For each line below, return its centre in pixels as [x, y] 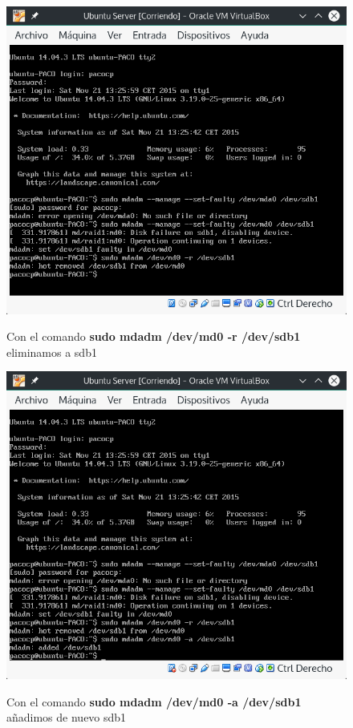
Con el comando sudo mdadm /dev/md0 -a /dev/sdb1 [154, 701]
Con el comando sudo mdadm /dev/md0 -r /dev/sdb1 [154, 336]
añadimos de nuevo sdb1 [67, 717]
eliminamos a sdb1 [52, 352]
